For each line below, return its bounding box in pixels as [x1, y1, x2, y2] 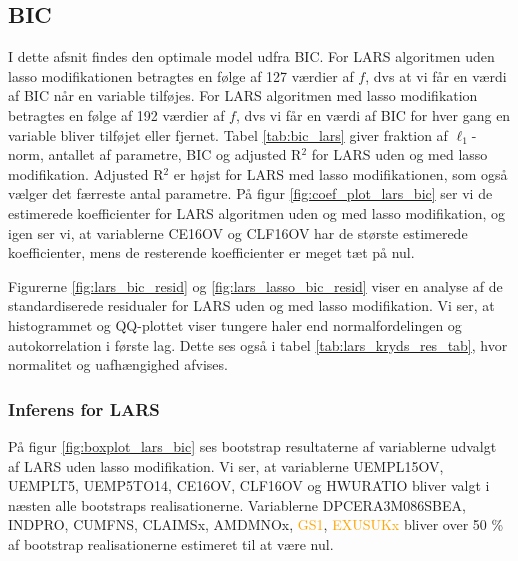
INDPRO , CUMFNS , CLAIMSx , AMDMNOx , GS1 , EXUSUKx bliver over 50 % [8, 514, 504, 535]
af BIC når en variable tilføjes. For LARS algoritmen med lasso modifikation [8, 85, 478, 106]
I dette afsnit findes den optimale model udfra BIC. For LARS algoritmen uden [8, 46, 495, 67]
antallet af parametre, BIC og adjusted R [48, 144, 302, 165]
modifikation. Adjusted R [8, 163, 164, 184]
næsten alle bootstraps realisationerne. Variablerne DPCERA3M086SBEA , [8, 494, 466, 515]
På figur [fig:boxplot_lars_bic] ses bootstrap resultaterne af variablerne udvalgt [8, 435, 497, 456]
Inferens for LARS [8, 396, 160, 421]
